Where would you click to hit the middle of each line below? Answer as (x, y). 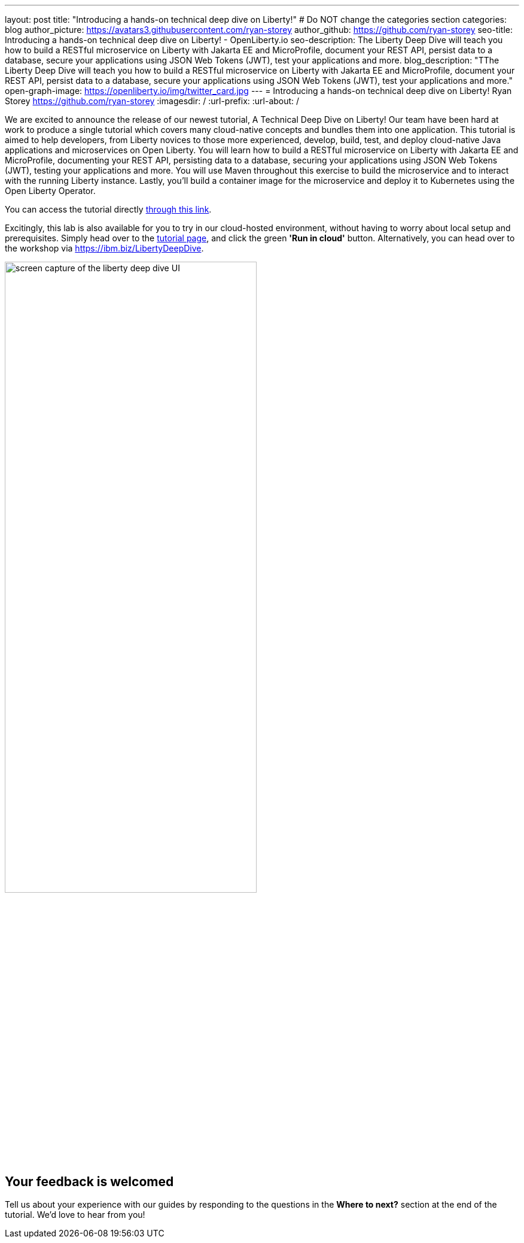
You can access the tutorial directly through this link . (108, 209)
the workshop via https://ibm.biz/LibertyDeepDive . (104, 248)
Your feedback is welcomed (89, 1181)
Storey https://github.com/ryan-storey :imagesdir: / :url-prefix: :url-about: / (152, 101)
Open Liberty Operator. (50, 191)
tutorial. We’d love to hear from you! (75, 1215)
